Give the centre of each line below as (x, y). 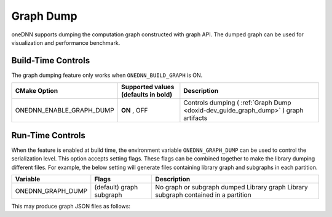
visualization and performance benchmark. (66, 42)
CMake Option (37, 91)
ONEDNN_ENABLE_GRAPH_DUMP (65, 111)
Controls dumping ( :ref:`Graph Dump (237, 103)
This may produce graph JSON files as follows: (71, 206)
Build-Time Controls (51, 61)
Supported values (148, 87)
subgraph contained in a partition (203, 195)
